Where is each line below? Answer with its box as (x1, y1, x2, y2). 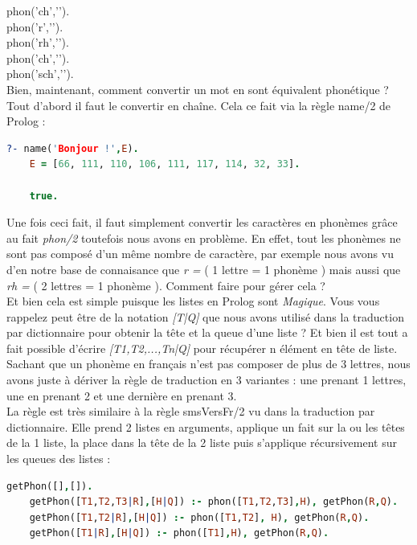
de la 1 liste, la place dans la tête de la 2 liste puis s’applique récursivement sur (6, 434, 397, 451)
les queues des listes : (6, 450, 111, 467)
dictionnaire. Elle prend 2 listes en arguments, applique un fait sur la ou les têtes (6, 418, 405, 435)
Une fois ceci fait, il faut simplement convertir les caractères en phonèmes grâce (6, 214, 398, 231)
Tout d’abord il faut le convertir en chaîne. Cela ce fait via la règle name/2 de (6, 96, 391, 113)
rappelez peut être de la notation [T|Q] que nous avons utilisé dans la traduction (6, 308, 404, 325)
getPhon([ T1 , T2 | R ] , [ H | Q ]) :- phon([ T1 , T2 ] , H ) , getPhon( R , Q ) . (29, 511, 370, 523)
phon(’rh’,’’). (6, 34, 69, 51)
